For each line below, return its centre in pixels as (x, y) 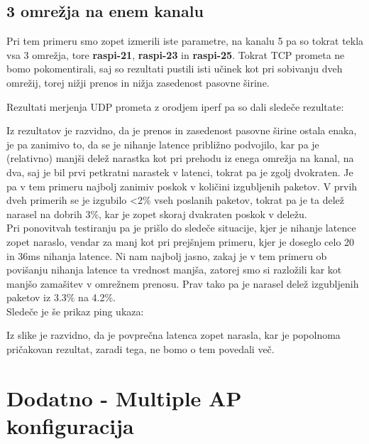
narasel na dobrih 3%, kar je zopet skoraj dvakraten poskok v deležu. (157, 213)
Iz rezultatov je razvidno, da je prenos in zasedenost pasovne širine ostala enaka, (182, 130)
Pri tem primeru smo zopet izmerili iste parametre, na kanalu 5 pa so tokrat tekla (185, 41)
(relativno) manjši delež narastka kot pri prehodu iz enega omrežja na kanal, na (180, 158)
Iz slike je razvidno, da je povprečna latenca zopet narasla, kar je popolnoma (174, 335)
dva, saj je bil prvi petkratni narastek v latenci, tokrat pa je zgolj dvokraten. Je (180, 172)
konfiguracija (70, 426)
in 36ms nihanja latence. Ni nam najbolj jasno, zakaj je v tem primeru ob (167, 255)
